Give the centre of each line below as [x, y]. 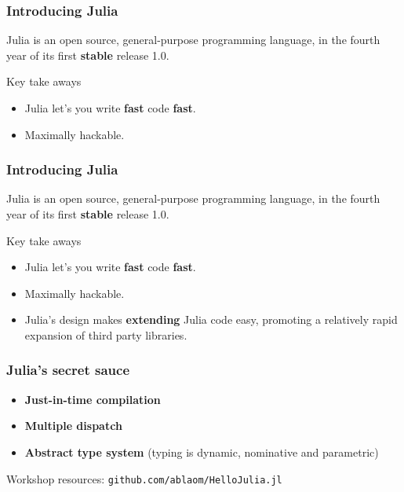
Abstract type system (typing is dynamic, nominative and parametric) [202, 452]
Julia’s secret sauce [68, 370]
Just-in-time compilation [93, 399]
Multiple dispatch [73, 426]
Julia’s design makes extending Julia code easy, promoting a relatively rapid [211, 319]
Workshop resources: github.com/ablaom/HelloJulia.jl [144, 478]
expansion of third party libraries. [106, 334]
